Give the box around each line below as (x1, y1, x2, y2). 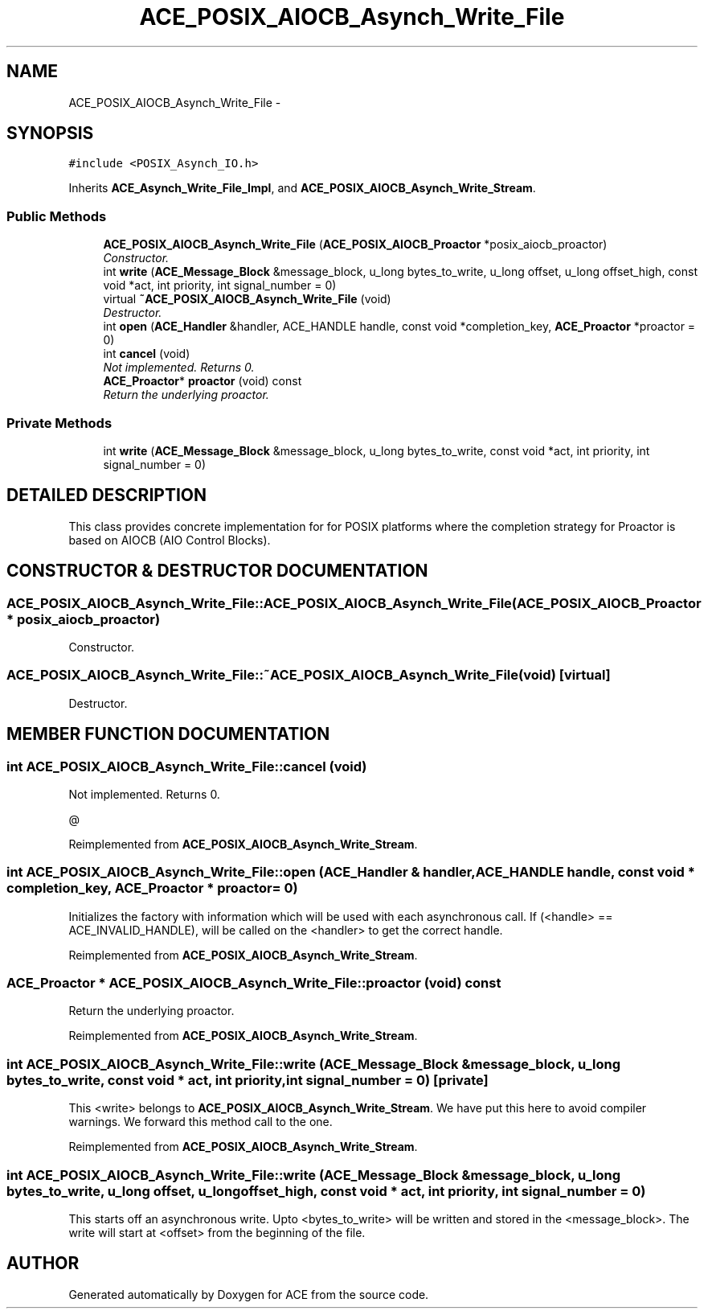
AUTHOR (6, 1253, 80, 1274)
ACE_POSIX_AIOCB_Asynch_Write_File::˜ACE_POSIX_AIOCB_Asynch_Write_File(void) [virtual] (6, 667, 611, 684)
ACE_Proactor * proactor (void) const (103, 374, 302, 388)
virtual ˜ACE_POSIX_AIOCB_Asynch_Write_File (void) (103, 292, 391, 306)
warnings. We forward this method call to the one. (68, 1115, 333, 1129)
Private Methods (6, 414, 113, 431)
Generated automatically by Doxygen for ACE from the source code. (68, 1287, 429, 1301)
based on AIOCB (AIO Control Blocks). (68, 532, 271, 547)
